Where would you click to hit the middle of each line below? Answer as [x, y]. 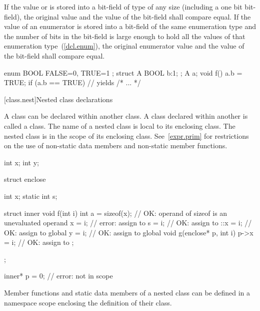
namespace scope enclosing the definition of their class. [88, 302]
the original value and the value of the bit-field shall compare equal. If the [137, 16]
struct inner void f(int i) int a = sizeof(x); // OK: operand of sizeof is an [116, 213]
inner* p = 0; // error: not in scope [58, 276]
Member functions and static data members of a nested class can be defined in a [127, 293]
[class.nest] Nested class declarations [58, 99]
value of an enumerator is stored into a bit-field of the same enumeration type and [130, 26]
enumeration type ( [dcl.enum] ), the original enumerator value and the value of [124, 46]
